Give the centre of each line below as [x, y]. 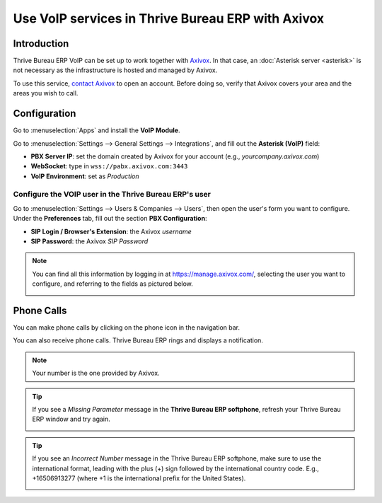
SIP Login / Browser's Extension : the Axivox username [111, 231]
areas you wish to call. [46, 93]
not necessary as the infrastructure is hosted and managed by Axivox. [115, 70]
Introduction [41, 44]
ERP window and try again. [71, 419]
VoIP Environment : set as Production [85, 176]
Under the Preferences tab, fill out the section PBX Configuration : [110, 219]
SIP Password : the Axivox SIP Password [89, 241]
